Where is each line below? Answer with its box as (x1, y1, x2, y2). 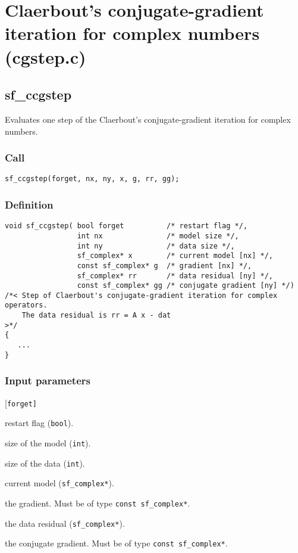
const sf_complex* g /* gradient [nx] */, (77, 261, 252, 270)
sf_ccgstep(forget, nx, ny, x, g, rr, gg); (5, 175, 180, 184)
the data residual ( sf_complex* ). (5, 517, 125, 529)
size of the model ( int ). (5, 436, 91, 449)
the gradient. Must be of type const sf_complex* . (5, 496, 190, 509)
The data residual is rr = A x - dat (21, 311, 171, 320)
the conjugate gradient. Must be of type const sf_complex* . (5, 537, 228, 549)
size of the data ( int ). (5, 456, 85, 469)
